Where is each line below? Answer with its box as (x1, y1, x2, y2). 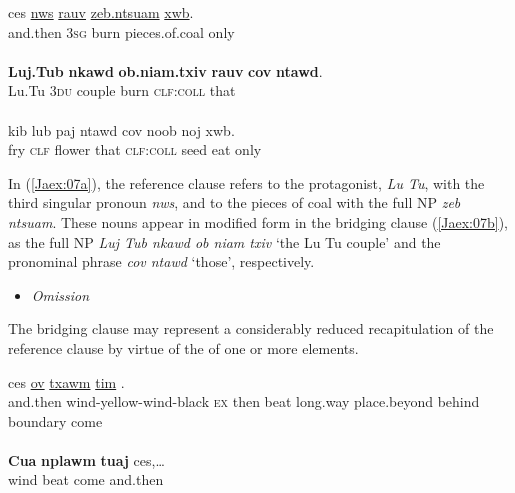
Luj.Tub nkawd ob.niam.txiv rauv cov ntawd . (8, 60, 323, 81)
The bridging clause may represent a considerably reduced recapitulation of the (8, 318, 494, 339)
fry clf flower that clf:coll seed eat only (8, 139, 262, 160)
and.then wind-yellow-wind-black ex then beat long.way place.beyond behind (8, 391, 480, 412)
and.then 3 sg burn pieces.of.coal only (8, 21, 235, 42)
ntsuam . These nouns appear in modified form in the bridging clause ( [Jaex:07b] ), (8, 211, 508, 232)
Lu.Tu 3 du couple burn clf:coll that (8, 80, 236, 101)
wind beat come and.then (8, 469, 164, 490)
